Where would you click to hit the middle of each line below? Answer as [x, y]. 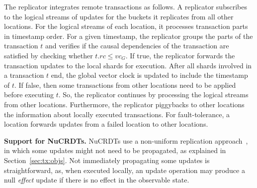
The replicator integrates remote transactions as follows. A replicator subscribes [126, 6]
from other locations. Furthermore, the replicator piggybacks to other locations [124, 104]
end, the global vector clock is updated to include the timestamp [149, 75]
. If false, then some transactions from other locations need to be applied [125, 85]
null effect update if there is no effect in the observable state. [97, 180]
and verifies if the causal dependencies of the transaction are [137, 46]
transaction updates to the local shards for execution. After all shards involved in [128, 65]
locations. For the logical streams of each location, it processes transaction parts [126, 26]
